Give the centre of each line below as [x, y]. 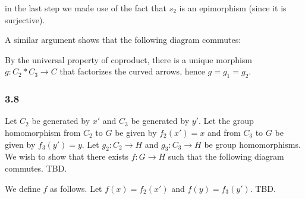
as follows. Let [76, 188]
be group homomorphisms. [252, 144]
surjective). [25, 19]
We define [23, 188]
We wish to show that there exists [67, 156]
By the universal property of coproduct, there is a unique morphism [129, 59]
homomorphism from [43, 132]
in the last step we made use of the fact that [86, 8]
